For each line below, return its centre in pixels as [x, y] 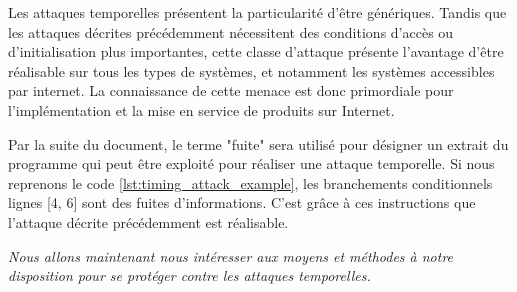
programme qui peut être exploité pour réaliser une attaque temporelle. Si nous [251, 163]
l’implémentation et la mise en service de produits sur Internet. [201, 109]
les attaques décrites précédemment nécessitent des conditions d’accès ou [231, 31]
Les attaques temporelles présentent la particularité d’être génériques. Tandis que [257, 12]
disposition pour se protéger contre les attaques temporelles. [189, 275]
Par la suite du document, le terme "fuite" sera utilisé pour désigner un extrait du [258, 143]
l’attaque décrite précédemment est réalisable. [148, 221]
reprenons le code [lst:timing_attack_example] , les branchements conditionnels [250, 182]
